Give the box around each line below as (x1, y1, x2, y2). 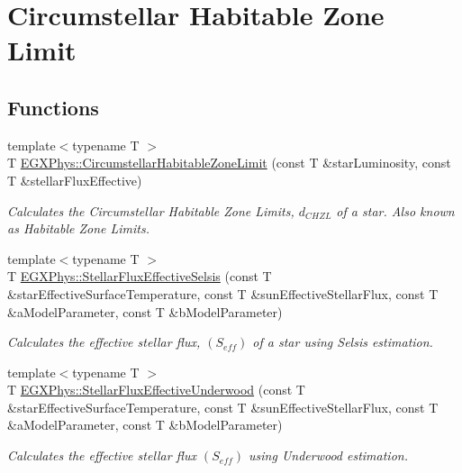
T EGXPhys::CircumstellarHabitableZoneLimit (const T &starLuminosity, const (7, 153, 451, 172)
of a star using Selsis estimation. (252, 332, 433, 351)
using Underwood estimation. (249, 446, 408, 465)
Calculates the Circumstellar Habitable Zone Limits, (7, 201, 294, 220)
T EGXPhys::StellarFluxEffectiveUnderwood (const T (7, 380, 305, 399)
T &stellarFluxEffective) (7, 170, 142, 189)
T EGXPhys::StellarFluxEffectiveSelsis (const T (7, 267, 272, 286)
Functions (7, 93, 99, 121)
